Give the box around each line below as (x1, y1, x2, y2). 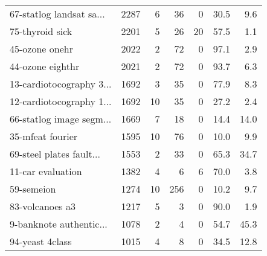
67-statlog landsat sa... (10, 7, 105, 21)
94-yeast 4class (10, 234, 72, 248)
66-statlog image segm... (10, 112, 112, 126)
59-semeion (10, 182, 56, 196)
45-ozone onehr (10, 42, 73, 56)
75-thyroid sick (10, 24, 72, 38)
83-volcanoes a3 (10, 199, 76, 213)
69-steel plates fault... (10, 147, 100, 161)
